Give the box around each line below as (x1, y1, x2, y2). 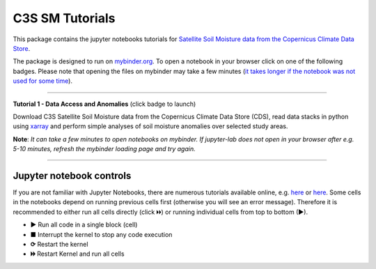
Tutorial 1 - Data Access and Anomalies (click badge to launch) (13, 100, 196, 108)
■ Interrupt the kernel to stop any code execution (30, 230, 173, 238)
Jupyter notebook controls (13, 169, 132, 181)
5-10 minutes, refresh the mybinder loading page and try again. (13, 145, 196, 153)
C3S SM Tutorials (13, 10, 116, 26)
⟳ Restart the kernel (30, 240, 88, 248)
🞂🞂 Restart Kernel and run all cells (30, 249, 125, 258)
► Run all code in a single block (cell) (30, 220, 138, 229)
